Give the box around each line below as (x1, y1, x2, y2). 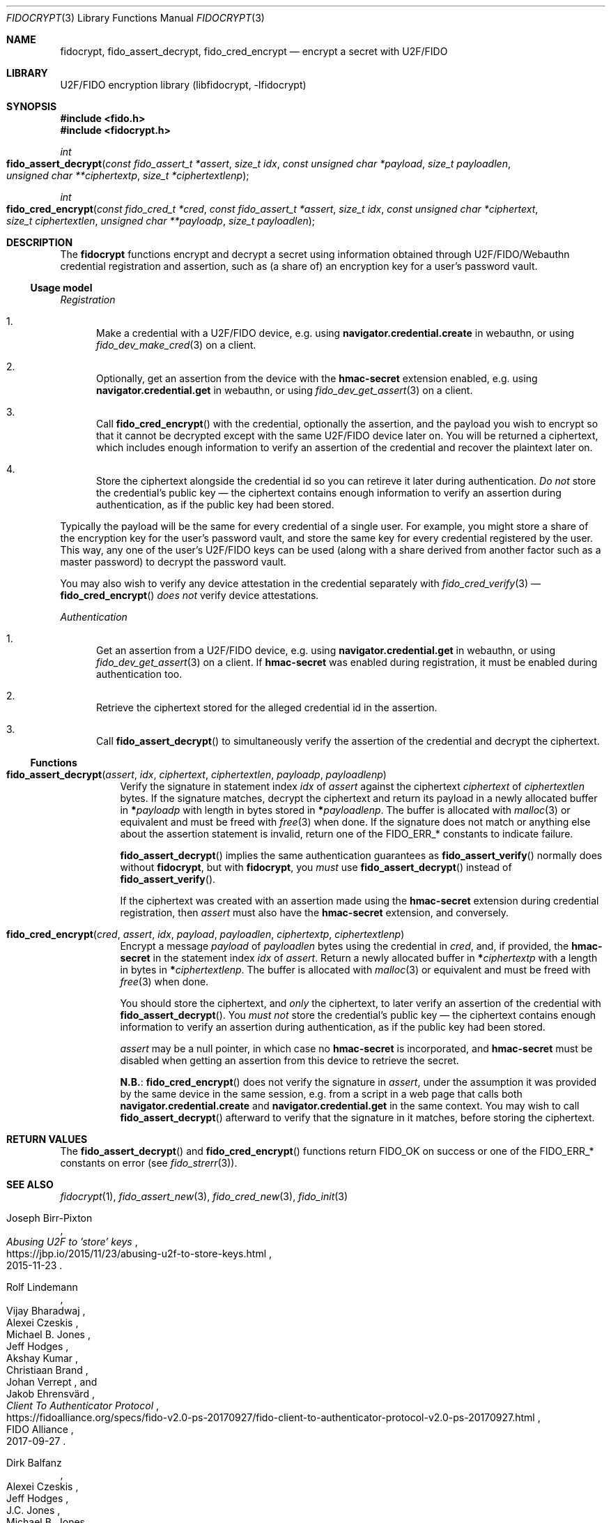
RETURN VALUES (6, 1133, 88, 1145)
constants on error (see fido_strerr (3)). (60, 1157, 238, 1169)
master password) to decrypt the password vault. (60, 556, 286, 568)
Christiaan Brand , (6, 1364, 88, 1376)
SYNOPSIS (6, 100, 57, 112)
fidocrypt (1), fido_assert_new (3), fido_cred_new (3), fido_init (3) (60, 1190, 348, 1202)
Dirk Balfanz (6, 1457, 62, 1469)
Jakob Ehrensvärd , (6, 1388, 95, 1400)
